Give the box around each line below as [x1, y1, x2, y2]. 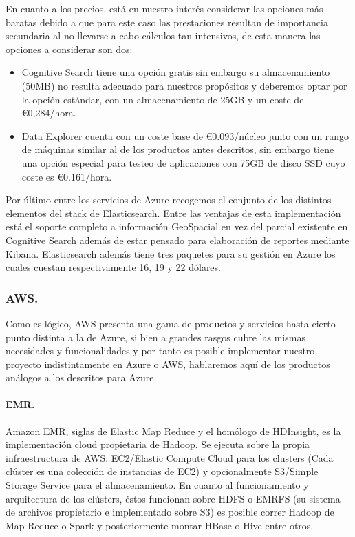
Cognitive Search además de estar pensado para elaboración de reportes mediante [6, 232, 349, 247]
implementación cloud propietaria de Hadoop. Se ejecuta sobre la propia [6, 437, 310, 452]
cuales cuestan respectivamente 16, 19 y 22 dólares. [6, 260, 221, 274]
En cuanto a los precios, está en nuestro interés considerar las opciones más [6, 1, 323, 15]
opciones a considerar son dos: [6, 41, 133, 56]
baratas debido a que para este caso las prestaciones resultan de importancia [6, 14, 328, 29]
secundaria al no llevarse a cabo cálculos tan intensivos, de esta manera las [6, 28, 321, 43]
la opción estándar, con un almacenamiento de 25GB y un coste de [21, 92, 304, 106]
